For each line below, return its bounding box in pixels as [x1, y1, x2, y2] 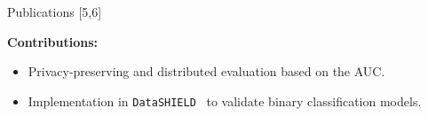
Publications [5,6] [7, 3, 102, 20]
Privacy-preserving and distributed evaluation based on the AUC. [28, 62, 385, 81]
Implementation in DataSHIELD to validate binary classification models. [28, 91, 422, 110]
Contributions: [7, 32, 98, 50]
